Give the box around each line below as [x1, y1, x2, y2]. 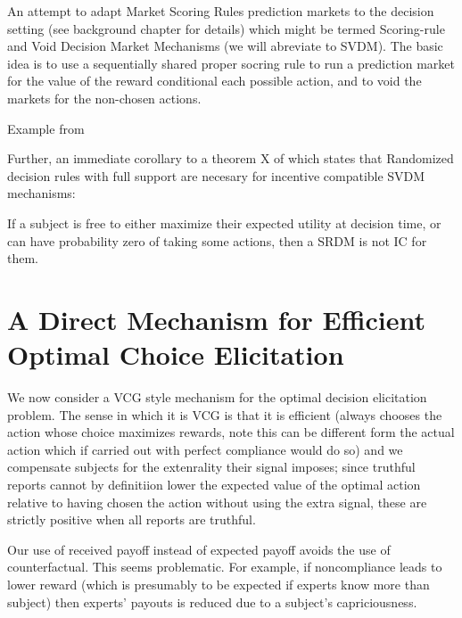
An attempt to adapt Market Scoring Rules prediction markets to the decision [7, 2, 434, 20]
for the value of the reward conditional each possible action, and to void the [7, 71, 422, 90]
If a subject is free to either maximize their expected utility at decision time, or [7, 213, 441, 232]
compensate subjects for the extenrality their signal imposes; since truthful [7, 457, 416, 476]
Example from [7, 119, 85, 137]
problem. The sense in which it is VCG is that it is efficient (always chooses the [7, 405, 442, 424]
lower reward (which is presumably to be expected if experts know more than [7, 574, 430, 593]
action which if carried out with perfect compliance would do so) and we [7, 440, 403, 458]
